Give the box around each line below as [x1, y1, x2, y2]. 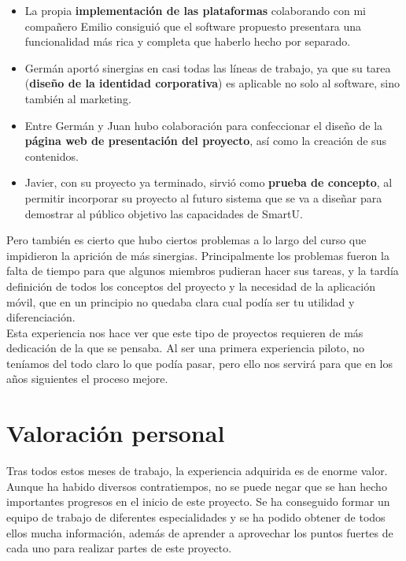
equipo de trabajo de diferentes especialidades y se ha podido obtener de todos [6, 508, 386, 525]
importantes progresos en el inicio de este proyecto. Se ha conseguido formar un [6, 493, 390, 510]
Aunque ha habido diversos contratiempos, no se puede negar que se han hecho [6, 477, 387, 494]
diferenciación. [6, 309, 76, 325]
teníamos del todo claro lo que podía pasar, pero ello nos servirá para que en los [6, 355, 393, 371]
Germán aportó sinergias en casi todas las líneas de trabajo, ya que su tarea [24, 59, 391, 76]
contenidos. [24, 147, 79, 164]
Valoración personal [6, 417, 225, 449]
